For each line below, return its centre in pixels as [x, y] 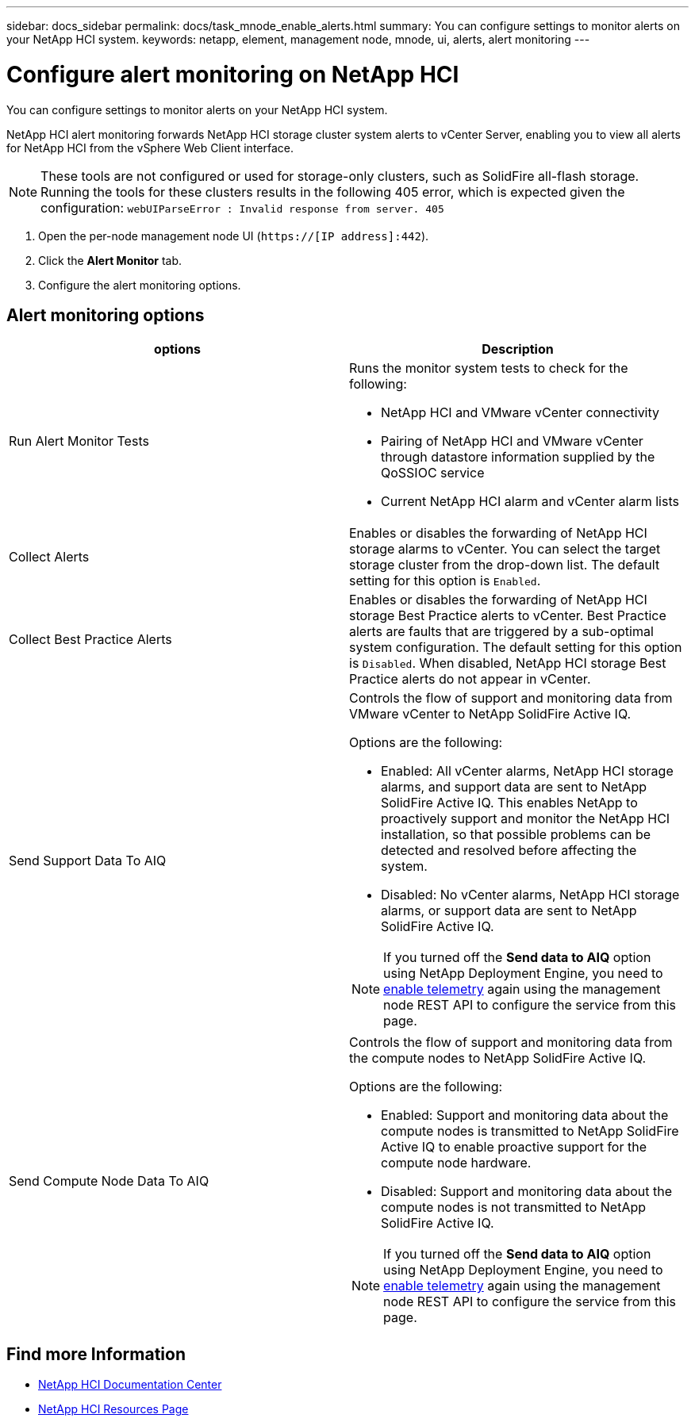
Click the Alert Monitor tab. [110, 260]
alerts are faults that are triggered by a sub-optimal [501, 632]
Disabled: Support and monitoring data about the [527, 1192]
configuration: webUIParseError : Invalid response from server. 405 [242, 207]
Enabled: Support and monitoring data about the [525, 1115]
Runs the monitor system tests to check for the [489, 368]
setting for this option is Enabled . [445, 581]
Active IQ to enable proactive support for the [514, 1147]
